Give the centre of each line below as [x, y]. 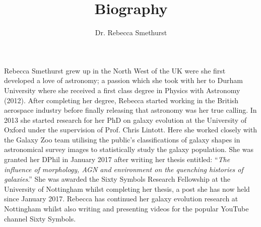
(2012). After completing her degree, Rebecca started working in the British [121, 100]
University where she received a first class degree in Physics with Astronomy [122, 90]
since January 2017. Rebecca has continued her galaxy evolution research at [121, 199]
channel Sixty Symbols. [40, 218]
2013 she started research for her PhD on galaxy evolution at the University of [125, 120]
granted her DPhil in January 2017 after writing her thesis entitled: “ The [117, 159]
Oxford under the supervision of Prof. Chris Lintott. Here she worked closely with [130, 130]
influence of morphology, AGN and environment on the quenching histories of [124, 169]
